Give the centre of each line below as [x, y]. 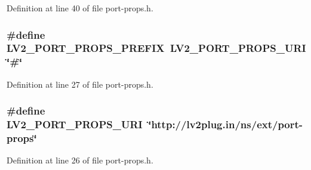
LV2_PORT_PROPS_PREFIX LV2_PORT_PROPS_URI [156, 48]
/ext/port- [277, 124]
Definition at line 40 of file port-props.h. [80, 8]
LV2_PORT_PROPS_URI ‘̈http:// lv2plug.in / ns [129, 124]
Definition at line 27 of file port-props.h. [80, 84]
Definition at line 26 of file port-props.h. [80, 160]
